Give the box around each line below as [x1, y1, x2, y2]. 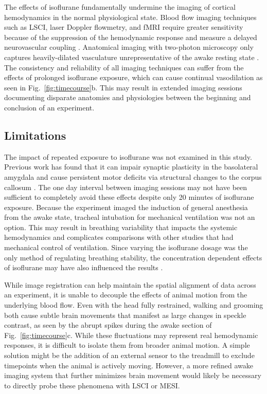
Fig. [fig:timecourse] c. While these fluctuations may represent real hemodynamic [4, 329, 258, 340]
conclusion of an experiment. [4, 102, 95, 112]
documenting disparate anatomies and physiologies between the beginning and [4, 92, 251, 103]
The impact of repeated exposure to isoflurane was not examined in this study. [4, 151, 252, 162]
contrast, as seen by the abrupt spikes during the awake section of [4, 320, 212, 330]
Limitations [4, 127, 66, 143]
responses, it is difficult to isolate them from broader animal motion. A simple [4, 340, 250, 350]
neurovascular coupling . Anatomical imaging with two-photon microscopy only [4, 42, 254, 52]
